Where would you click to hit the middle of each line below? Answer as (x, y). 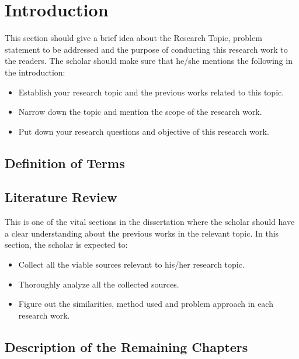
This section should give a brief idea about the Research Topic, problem (133, 38)
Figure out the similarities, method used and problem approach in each (146, 304)
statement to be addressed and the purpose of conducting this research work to (146, 49)
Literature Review (61, 197)
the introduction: (35, 72)
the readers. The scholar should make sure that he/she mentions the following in (149, 61)
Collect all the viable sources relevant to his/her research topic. (131, 264)
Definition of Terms (65, 163)
